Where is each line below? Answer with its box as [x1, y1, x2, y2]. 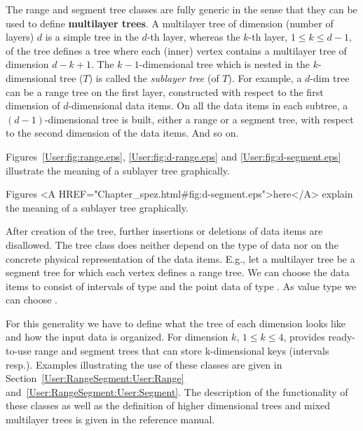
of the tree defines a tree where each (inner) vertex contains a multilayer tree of [6, 43, 347, 57]
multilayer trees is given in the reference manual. [6, 412, 215, 427]
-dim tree [310, 70, 350, 85]
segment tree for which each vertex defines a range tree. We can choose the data [6, 265, 350, 280]
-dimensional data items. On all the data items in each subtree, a [68, 98, 348, 113]
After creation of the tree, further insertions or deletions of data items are [6, 224, 323, 238]
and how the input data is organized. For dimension [6, 329, 228, 344]
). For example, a [228, 70, 302, 85]
